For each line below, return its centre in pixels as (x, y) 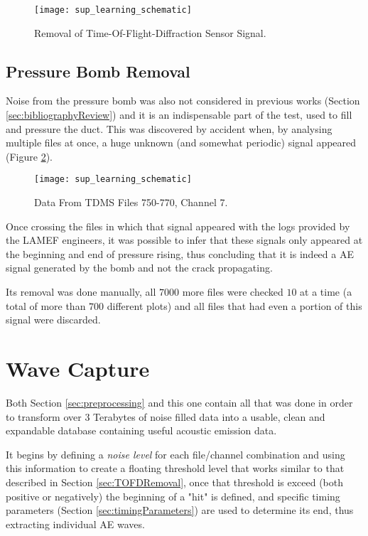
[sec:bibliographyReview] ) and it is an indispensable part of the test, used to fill (179, 115)
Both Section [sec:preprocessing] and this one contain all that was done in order (179, 402)
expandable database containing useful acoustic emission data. (141, 430)
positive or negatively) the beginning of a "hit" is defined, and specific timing (173, 496)
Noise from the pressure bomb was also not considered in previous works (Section (183, 101)
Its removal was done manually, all (81, 292)
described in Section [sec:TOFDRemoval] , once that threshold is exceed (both (175, 482)
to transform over (44, 416)
